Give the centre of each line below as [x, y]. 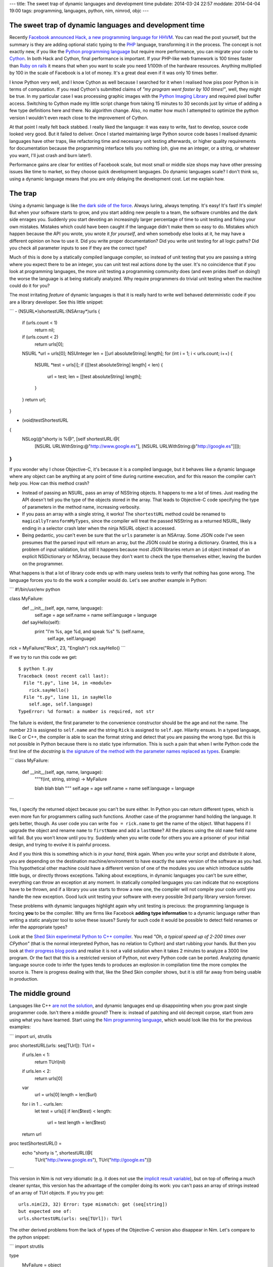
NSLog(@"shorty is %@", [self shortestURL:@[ [71, 439]
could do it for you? [30, 285]
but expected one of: [45, 1212]
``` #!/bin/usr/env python [35, 589]
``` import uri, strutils [31, 1036]
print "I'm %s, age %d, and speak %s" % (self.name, [90, 631]
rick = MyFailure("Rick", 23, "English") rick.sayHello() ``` [67, 648]
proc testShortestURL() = [35, 1143]
